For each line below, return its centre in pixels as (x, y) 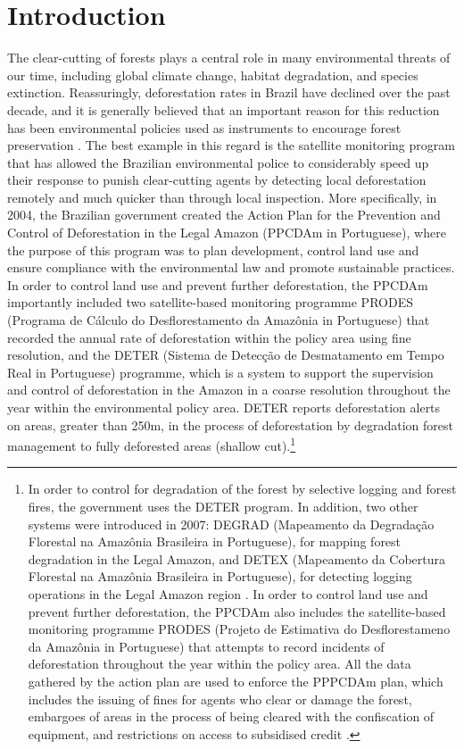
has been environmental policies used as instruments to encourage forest (204, 127)
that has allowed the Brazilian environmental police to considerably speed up (218, 162)
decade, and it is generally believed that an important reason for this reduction (224, 109)
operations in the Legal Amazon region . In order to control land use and (228, 594)
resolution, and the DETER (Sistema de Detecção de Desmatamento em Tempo (226, 355)
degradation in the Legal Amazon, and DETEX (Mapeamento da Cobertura (237, 558)
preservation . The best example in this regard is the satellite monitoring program (231, 145)
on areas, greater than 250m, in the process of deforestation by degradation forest (230, 424)
